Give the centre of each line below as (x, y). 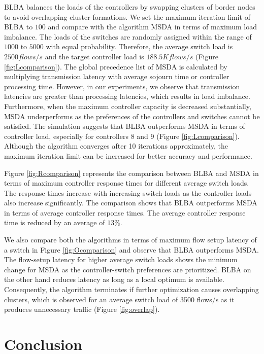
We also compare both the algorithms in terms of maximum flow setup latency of (130, 240)
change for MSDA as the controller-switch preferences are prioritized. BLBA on (128, 269)
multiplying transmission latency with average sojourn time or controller (117, 76)
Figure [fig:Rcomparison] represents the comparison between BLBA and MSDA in (131, 173)
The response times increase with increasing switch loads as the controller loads (128, 192)
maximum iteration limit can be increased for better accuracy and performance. (128, 155)
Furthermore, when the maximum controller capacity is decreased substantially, (128, 106)
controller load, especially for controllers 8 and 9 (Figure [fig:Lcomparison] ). (122, 136)
